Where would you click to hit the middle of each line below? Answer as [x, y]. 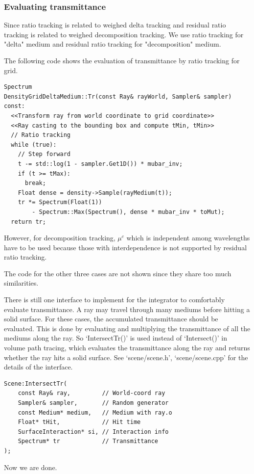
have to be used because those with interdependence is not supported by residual [126, 247]
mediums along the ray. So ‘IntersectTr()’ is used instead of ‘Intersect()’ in [115, 338]
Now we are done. [31, 467]
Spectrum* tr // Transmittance [88, 441]
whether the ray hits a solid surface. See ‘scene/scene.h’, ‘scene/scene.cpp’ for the [126, 357]
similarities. [21, 283]
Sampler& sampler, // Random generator [93, 403]
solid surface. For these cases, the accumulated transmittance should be [111, 319]
